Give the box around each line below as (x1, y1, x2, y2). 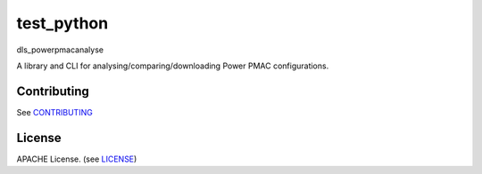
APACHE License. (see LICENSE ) (16, 154, 137, 164)
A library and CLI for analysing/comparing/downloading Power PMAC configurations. (16, 60, 329, 71)
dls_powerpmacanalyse (16, 44, 104, 55)
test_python (16, 13, 109, 33)
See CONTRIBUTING (16, 107, 93, 117)
